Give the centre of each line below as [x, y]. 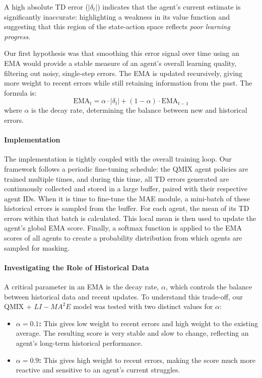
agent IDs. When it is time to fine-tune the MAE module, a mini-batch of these [127, 198]
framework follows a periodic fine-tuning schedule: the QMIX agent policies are [126, 168]
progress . [17, 36]
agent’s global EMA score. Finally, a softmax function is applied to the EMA [123, 228]
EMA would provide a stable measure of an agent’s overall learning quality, [120, 63]
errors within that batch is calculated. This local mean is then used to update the [130, 218]
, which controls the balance [209, 287]
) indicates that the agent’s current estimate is [169, 7]
